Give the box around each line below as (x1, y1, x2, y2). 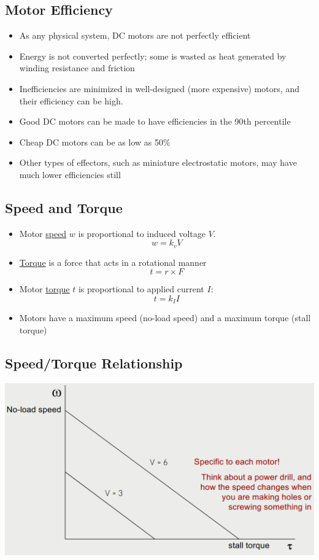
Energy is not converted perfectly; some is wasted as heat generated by (19, 49, 286, 62)
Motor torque (19, 282, 70, 295)
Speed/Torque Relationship (5, 354, 183, 373)
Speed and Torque (5, 198, 123, 217)
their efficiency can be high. (19, 94, 123, 107)
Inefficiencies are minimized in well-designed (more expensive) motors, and (19, 82, 299, 95)
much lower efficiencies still (19, 168, 121, 181)
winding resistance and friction (19, 61, 135, 74)
